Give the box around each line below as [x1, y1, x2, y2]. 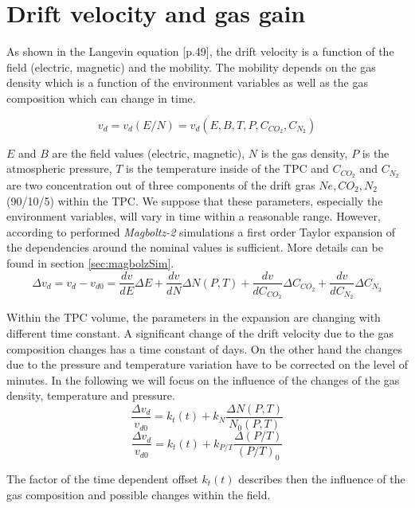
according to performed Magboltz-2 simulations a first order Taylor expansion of [6, 223, 396, 240]
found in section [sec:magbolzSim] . [6, 254, 174, 271]
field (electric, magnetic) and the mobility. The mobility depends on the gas [6, 58, 376, 75]
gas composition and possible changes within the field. [6, 486, 271, 502]
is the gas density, [260, 144, 348, 161]
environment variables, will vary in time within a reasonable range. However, [6, 208, 381, 225]
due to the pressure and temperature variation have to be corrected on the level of [6, 356, 409, 373]
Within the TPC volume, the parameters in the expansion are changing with [6, 309, 381, 326]
